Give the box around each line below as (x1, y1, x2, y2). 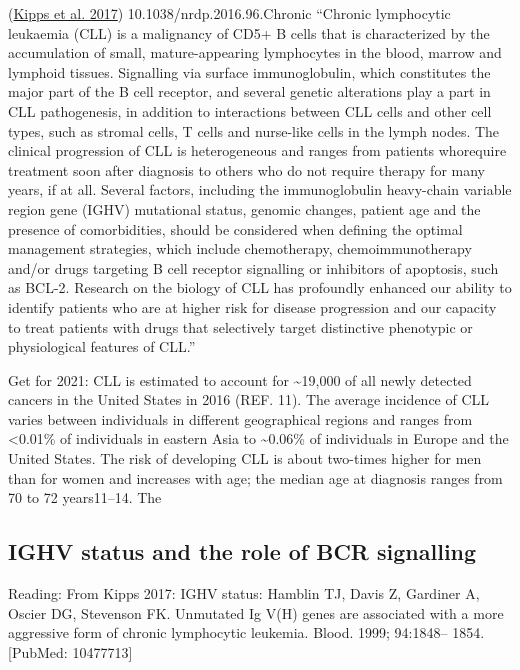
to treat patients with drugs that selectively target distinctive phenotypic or (8, 316, 473, 337)
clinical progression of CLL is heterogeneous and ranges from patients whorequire (8, 140, 507, 161)
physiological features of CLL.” (8, 336, 196, 357)
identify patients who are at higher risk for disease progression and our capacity (8, 296, 497, 317)
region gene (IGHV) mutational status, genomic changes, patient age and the (8, 198, 481, 219)
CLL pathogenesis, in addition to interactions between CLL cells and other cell (8, 100, 492, 121)
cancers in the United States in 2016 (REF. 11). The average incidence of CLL (8, 389, 490, 410)
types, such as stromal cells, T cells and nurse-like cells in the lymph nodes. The (8, 120, 500, 141)
